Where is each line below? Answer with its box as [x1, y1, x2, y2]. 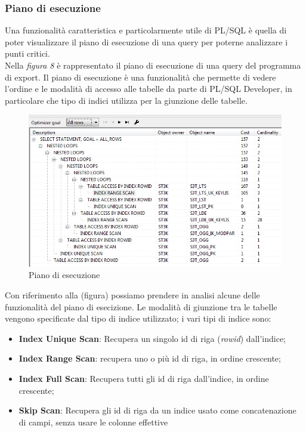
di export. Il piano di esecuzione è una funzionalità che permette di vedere [5, 70, 276, 83]
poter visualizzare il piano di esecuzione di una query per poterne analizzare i [5, 35, 288, 48]
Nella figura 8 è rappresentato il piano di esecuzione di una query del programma [5, 59, 301, 71]
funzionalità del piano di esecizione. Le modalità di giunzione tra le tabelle [5, 300, 277, 313]
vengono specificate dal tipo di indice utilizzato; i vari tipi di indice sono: [5, 312, 271, 325]
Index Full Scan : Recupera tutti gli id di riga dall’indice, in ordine [18, 372, 269, 385]
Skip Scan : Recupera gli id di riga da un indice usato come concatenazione [18, 404, 296, 416]
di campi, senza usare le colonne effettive [18, 415, 168, 428]
